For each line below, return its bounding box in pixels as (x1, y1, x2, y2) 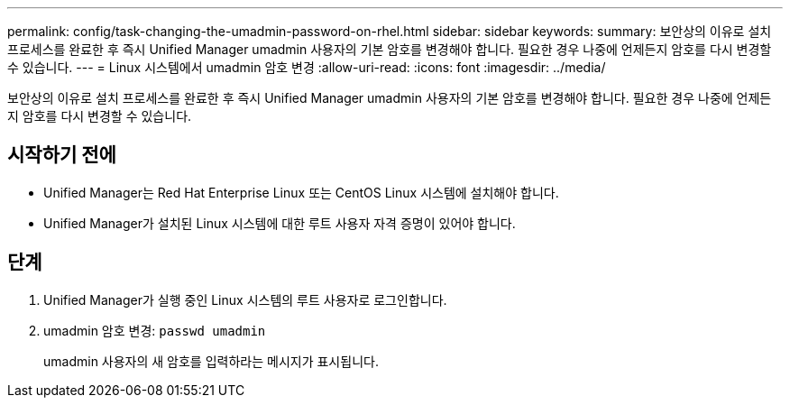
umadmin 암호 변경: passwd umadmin (43, 322, 266, 338)
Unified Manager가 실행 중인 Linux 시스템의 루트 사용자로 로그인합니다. (43, 291, 447, 308)
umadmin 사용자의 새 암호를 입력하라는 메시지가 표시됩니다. (43, 353, 379, 369)
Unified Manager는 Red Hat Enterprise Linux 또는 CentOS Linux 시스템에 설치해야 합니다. (43, 184, 559, 200)
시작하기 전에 (7, 143, 116, 167)
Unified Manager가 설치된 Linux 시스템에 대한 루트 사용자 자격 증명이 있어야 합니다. (43, 215, 516, 231)
